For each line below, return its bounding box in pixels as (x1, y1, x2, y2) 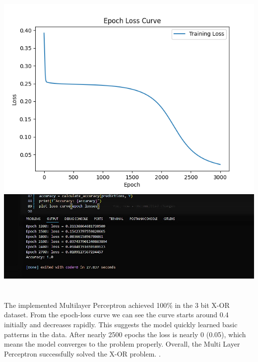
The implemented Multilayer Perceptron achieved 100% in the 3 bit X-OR (4, 299, 230, 310)
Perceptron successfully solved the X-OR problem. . (4, 348, 161, 359)
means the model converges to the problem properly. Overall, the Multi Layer (4, 339, 240, 349)
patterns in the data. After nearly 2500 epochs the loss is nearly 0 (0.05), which (4, 329, 246, 339)
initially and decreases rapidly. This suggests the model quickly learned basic (4, 319, 238, 330)
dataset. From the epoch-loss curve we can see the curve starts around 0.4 (4, 309, 229, 320)
